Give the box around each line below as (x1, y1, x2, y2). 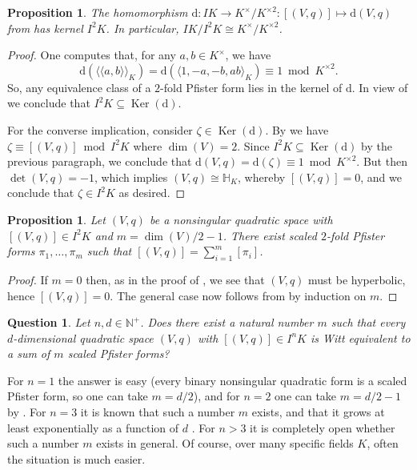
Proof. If (7, 271, 48, 287)
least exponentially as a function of (7, 419, 179, 436)
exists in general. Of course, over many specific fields (96, 435, 354, 452)
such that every (331, 314, 406, 331)
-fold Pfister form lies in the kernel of (160, 78, 343, 95)
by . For (7, 404, 46, 420)
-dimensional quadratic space (13, 329, 154, 346)
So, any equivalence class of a (7, 78, 151, 95)
